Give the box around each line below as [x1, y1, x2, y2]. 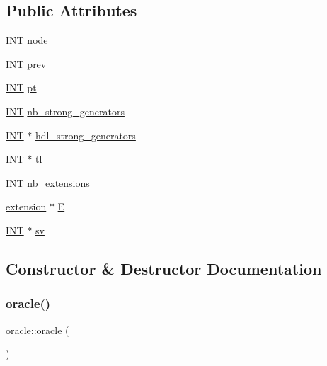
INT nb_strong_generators [6, 103, 125, 118]
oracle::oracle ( [6, 322, 69, 337]
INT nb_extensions [6, 175, 90, 190]
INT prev [6, 56, 47, 71]
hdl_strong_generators [35, 127, 136, 142]
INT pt [6, 80, 37, 95]
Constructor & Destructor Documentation [6, 257, 322, 279]
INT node [6, 33, 48, 47]
